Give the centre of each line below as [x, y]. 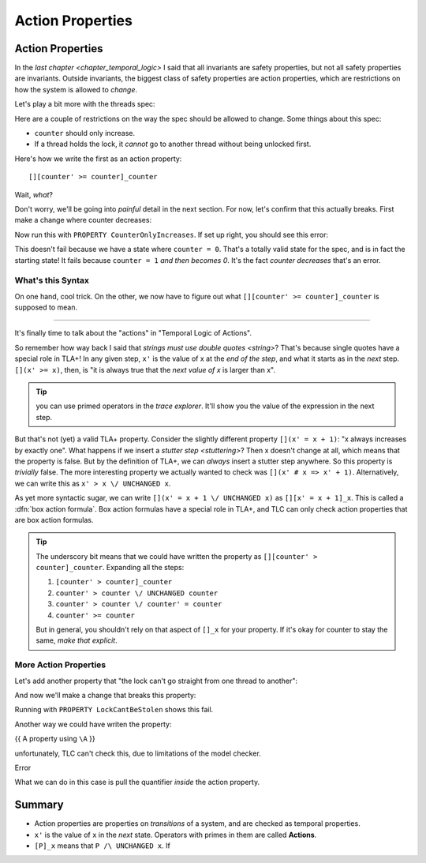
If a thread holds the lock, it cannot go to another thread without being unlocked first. [173, 144]
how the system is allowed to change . [76, 89]
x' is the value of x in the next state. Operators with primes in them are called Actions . [176, 835]
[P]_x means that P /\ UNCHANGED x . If [103, 846]
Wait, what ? [34, 194]
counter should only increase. [85, 133]
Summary [39, 805]
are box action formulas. [54, 520]
